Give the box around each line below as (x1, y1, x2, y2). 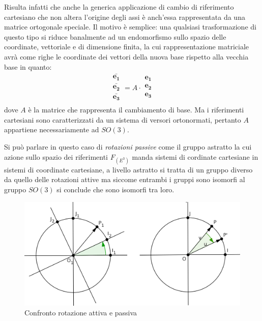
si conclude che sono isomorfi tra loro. (56, 184, 174, 195)
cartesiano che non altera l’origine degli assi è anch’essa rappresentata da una (4, 11, 245, 22)
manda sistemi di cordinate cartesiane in (132, 151, 258, 162)
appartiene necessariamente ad (4, 124, 99, 135)
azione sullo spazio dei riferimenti (4, 151, 108, 162)
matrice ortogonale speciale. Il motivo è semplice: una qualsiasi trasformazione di (4, 21, 256, 32)
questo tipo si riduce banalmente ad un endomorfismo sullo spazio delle (4, 31, 226, 42)
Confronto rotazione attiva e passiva (24, 307, 137, 318)
